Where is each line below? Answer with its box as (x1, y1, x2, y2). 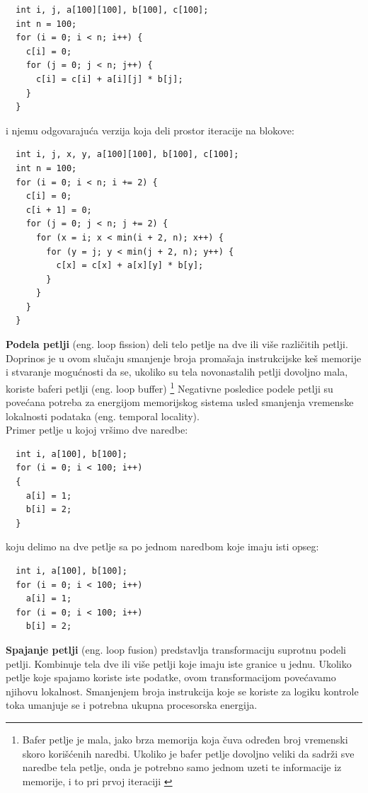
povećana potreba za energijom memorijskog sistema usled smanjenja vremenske (6, 395, 354, 410)
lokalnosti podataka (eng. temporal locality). (6, 408, 200, 423)
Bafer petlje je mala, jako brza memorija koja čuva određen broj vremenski (22, 731, 348, 746)
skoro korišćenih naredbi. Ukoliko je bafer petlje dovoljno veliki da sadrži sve (22, 746, 355, 760)
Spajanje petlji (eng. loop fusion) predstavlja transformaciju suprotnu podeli (6, 642, 346, 656)
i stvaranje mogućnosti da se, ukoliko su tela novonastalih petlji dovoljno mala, (6, 364, 348, 379)
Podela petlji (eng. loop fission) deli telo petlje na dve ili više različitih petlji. (6, 337, 348, 352)
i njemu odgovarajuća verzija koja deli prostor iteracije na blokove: (6, 122, 294, 137)
